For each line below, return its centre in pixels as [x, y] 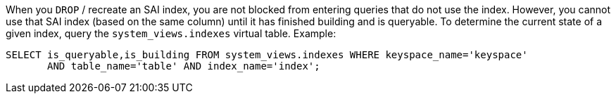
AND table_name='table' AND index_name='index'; [184, 66]
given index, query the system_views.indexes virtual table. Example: [171, 33]
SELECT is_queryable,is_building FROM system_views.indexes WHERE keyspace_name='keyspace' [267, 55]
